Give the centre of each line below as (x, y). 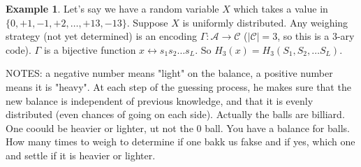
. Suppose (147, 22)
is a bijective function (90, 49)
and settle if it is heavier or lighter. (81, 155)
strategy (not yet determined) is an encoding (102, 36)
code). (19, 49)
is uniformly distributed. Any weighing (265, 22)
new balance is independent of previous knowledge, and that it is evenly (160, 100)
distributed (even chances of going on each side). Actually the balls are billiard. (175, 114)
